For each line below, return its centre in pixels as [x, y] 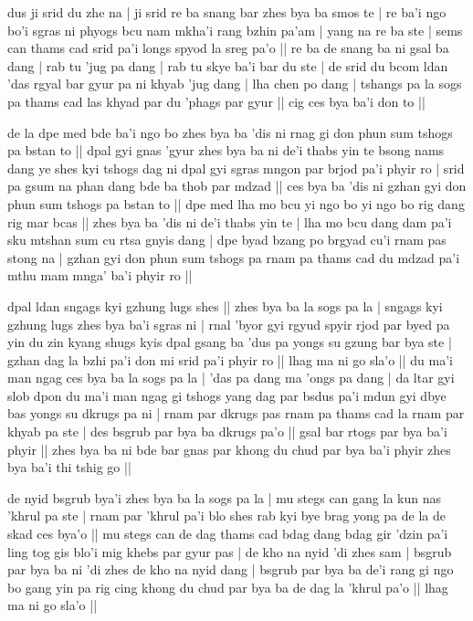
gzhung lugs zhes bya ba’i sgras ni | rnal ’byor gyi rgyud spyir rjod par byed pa [229, 324]
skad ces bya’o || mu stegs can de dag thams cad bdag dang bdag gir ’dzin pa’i [228, 534]
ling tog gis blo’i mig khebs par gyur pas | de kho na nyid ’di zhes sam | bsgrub [230, 551]
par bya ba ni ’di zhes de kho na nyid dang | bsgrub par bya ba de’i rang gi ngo [231, 569]
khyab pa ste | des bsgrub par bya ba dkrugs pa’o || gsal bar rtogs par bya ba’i [227, 432]
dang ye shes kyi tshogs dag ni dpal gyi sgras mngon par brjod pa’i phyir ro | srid [236, 168]
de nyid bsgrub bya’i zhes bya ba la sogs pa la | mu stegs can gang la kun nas [224, 497]
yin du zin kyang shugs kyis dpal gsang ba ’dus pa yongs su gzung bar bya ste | [230, 342]
